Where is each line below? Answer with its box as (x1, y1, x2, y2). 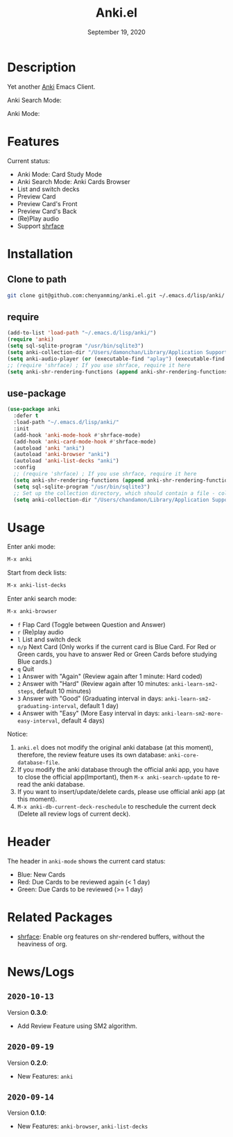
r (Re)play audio (17, 628, 64, 636)
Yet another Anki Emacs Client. (7, 82, 96, 91)
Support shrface (17, 221, 64, 230)
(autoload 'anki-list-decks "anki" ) (13, 457, 119, 464)
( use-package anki (7, 406, 60, 413)
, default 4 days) (58, 716, 105, 725)
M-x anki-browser (7, 608, 58, 615)
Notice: (7, 730, 28, 738)
